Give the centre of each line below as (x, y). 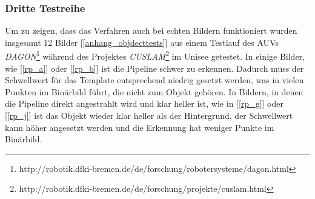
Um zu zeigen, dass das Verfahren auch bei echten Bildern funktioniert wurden (151, 30)
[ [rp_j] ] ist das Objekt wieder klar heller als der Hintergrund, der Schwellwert (149, 115)
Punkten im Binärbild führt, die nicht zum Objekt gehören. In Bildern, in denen (154, 91)
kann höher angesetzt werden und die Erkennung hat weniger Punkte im (140, 127)
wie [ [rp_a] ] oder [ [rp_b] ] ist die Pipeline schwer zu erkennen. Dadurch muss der (154, 68)
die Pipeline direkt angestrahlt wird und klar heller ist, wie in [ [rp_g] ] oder (144, 103)
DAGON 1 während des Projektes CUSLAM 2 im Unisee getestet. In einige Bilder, (155, 55)
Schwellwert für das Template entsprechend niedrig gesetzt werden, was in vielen (154, 80)
